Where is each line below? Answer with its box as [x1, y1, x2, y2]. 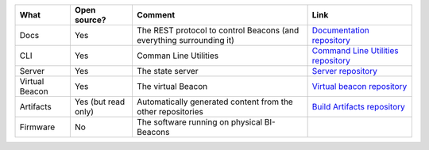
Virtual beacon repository [311, 81, 408, 91]
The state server [136, 66, 199, 76]
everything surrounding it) [136, 35, 234, 45]
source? [74, 14, 106, 25]
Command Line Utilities [311, 45, 399, 56]
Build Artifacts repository [311, 102, 405, 112]
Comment [136, 10, 176, 20]
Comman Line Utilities [136, 50, 218, 61]
